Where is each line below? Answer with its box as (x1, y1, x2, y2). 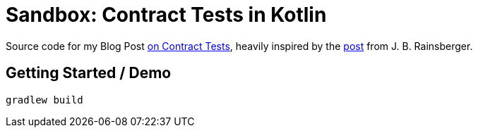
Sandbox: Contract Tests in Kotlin (6, 3, 327, 27)
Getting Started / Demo (6, 64, 172, 82)
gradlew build (6, 94, 83, 106)
